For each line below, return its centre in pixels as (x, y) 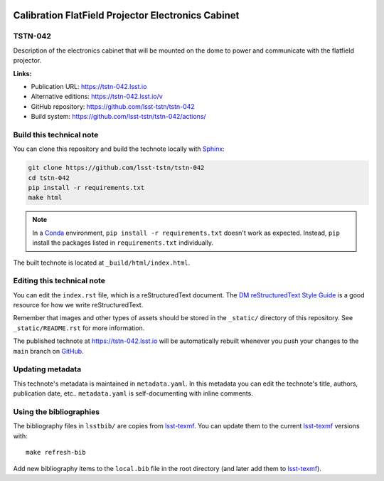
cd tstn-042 (49, 178)
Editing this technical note (59, 281)
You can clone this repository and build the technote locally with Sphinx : (119, 149)
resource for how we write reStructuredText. (78, 305)
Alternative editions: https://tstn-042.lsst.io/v (97, 97)
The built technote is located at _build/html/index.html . (102, 263)
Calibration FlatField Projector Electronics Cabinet (126, 15)
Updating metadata (47, 369)
